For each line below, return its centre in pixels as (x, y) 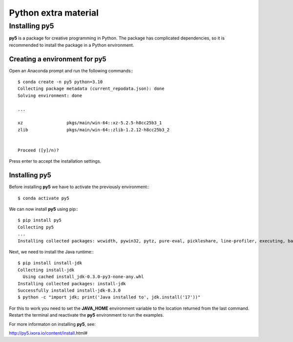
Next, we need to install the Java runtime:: (51, 252)
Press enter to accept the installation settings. (55, 161)
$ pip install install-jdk (50, 263)
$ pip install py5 (40, 220)
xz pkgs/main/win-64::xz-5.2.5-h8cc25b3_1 (90, 123)
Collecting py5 (36, 227)
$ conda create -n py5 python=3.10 (60, 82)
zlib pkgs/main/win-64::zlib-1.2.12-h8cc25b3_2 (94, 130)
